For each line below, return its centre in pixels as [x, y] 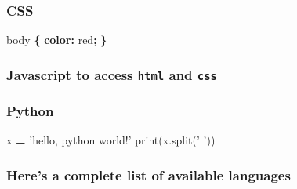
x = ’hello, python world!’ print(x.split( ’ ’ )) [111, 140]
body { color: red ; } [57, 40]
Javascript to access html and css [112, 74]
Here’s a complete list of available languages [148, 174]
